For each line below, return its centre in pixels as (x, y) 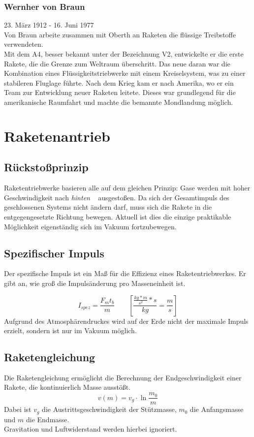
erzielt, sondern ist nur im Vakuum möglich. (70, 330)
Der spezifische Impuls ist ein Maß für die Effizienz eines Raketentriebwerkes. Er (125, 273)
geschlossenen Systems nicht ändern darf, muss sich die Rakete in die (108, 207)
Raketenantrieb (57, 136)
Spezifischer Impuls (54, 253)
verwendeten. (24, 44)
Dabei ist (18, 409)
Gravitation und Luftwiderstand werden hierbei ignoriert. (91, 429)
